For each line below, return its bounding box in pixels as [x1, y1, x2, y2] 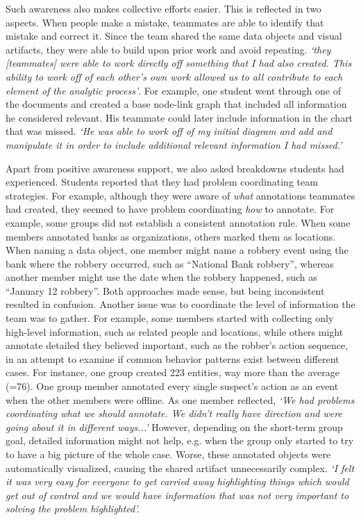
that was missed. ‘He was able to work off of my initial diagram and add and [6, 124, 333, 138]
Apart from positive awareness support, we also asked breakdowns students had [6, 161, 344, 175]
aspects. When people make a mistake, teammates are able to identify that [6, 15, 324, 29]
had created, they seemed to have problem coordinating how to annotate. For [6, 202, 335, 216]
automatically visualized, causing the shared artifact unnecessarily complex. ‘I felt [6, 460, 355, 475]
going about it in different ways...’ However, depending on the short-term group [6, 419, 343, 434]
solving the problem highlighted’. [6, 501, 140, 516]
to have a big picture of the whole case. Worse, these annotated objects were [6, 447, 331, 461]
